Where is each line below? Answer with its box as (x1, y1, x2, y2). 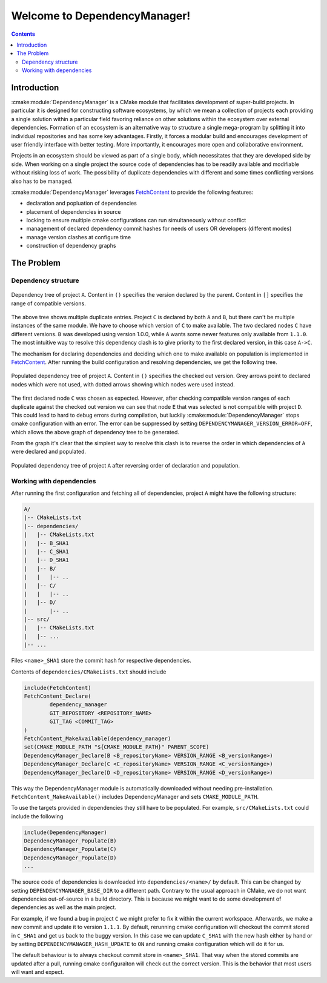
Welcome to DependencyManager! (11, 9, 191, 22)
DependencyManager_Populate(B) (24, 838, 117, 844)
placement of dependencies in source (26, 208, 121, 215)
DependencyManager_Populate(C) (24, 846, 117, 853)
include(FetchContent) (24, 684, 91, 691)
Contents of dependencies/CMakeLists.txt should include (11, 668, 167, 675)
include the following (11, 812, 64, 820)
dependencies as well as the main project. (11, 904, 116, 911)
